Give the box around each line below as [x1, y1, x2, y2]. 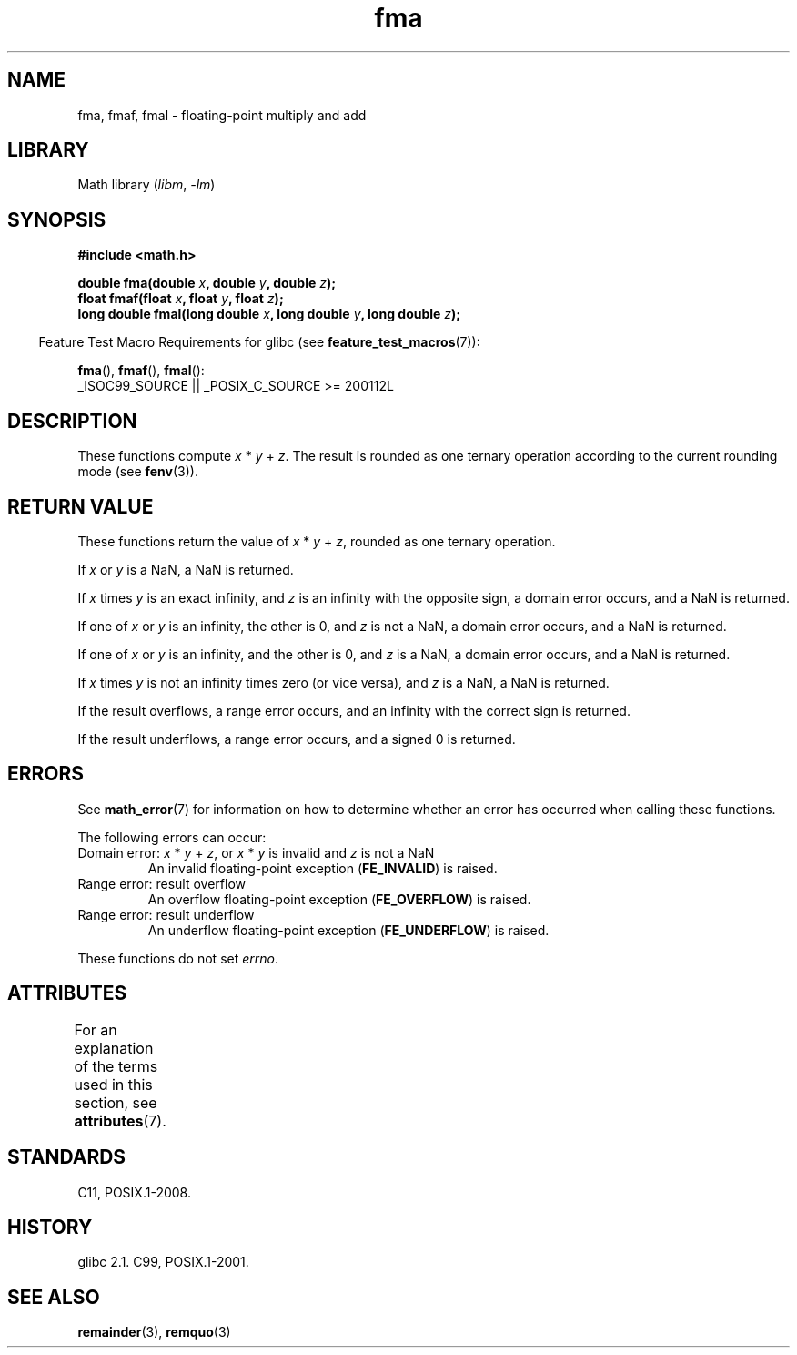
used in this [74, 1075, 153, 1094]
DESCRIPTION [7, 409, 137, 433]
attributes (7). [74, 1111, 166, 1130]
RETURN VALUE [7, 494, 154, 518]
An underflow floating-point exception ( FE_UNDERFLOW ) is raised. [147, 922, 550, 938]
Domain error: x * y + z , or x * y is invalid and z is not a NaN [77, 844, 435, 861]
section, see [74, 1093, 157, 1112]
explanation [74, 1038, 154, 1057]
